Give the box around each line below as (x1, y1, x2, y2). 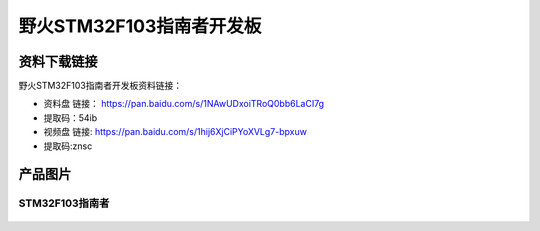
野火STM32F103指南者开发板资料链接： (18, 80, 183, 92)
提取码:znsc (43, 140, 93, 152)
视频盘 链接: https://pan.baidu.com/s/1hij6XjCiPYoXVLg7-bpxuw (43, 126, 307, 138)
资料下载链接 (18, 53, 98, 70)
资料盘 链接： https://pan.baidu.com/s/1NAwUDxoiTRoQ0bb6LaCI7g (43, 98, 325, 110)
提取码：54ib (43, 111, 98, 124)
